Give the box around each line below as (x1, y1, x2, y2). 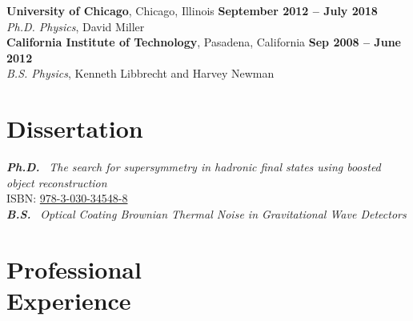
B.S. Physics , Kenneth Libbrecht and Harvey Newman (6, 65, 275, 82)
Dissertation (6, 112, 143, 145)
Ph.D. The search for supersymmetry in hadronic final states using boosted (6, 158, 381, 175)
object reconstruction (6, 174, 107, 191)
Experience (6, 283, 131, 316)
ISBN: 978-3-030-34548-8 (6, 190, 128, 207)
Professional (6, 252, 142, 285)
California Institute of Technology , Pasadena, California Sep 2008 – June (6, 34, 401, 50)
